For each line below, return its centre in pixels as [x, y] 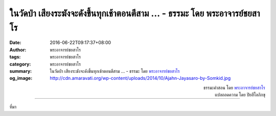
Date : [15, 43]
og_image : [21, 78]
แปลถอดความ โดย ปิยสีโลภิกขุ [240, 95]
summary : [21, 71]
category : [20, 64]
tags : [15, 57]
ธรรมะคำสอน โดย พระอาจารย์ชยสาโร [234, 88]
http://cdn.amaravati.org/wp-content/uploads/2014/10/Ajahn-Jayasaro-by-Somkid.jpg [140, 78]
